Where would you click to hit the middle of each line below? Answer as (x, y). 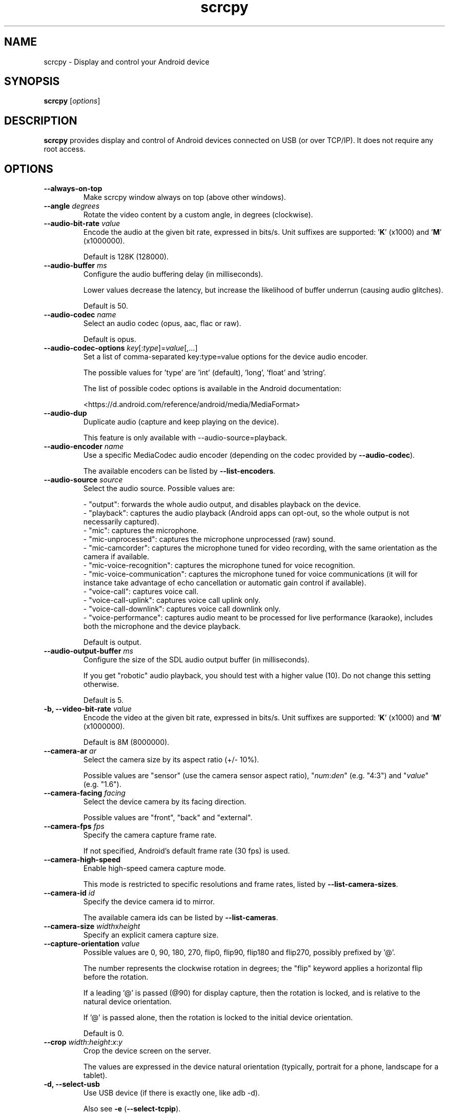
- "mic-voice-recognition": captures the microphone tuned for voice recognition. (219, 565)
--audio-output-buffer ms (88, 651)
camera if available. (116, 557)
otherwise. (101, 684)
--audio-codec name (80, 315)
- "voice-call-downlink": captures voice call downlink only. (182, 609)
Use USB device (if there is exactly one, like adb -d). (171, 1093)
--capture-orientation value (92, 944)
